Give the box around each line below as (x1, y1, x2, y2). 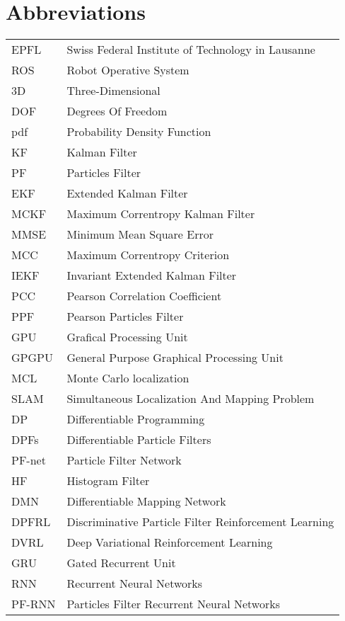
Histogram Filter (66, 472, 150, 489)
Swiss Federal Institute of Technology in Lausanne (66, 41, 315, 58)
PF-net (11, 452, 46, 469)
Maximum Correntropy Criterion (66, 246, 230, 263)
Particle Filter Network (66, 452, 182, 469)
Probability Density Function (66, 123, 211, 140)
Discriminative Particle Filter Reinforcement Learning (66, 513, 334, 530)
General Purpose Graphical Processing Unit (66, 349, 283, 366)
